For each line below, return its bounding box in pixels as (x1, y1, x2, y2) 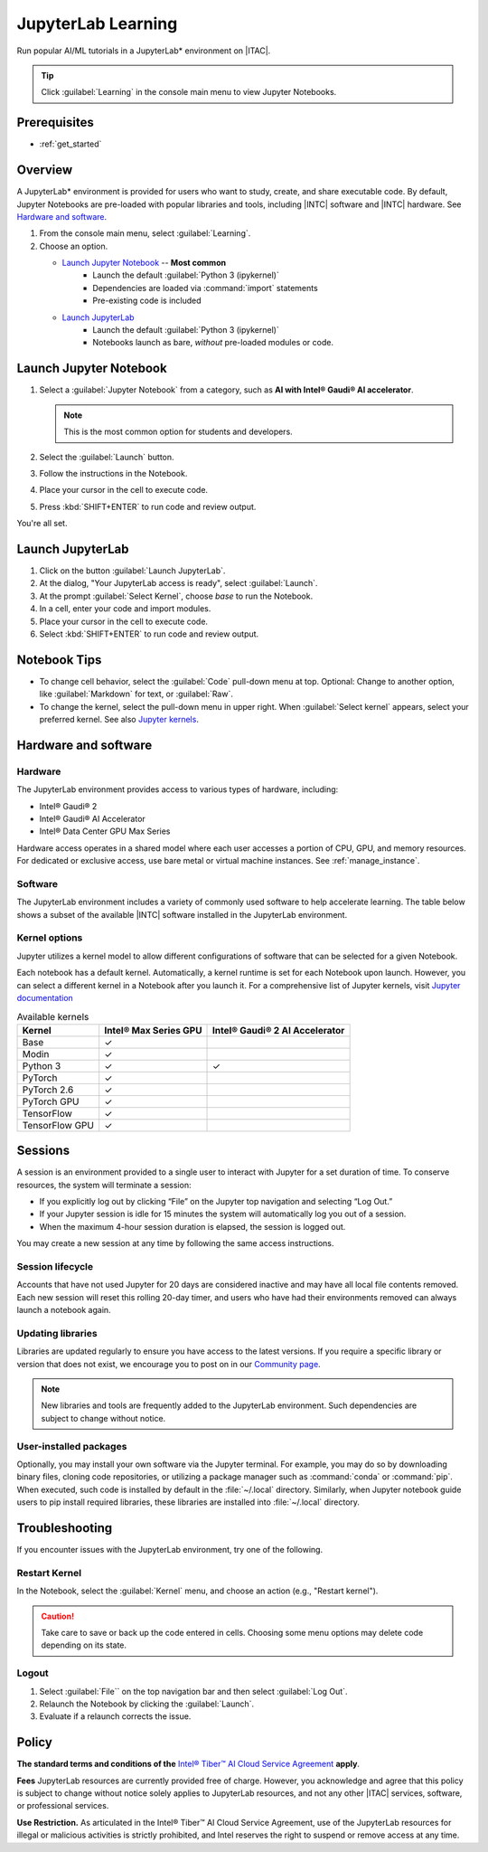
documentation (16, 992, 74, 1003)
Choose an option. (39, 241, 108, 251)
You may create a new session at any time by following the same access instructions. (16, 1238, 334, 1249)
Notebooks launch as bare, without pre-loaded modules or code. (92, 337, 334, 348)
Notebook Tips (16, 652, 102, 667)
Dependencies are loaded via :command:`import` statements (92, 282, 318, 293)
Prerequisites (16, 115, 94, 130)
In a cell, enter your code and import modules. (39, 603, 211, 614)
